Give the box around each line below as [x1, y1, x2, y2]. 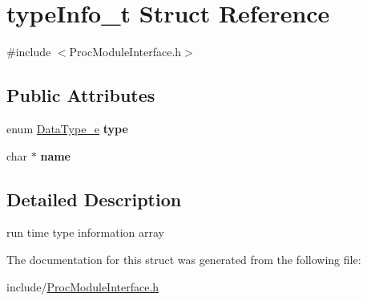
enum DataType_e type [6, 120, 128, 136]
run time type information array [6, 224, 164, 241]
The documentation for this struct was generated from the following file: [6, 250, 361, 267]
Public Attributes [6, 83, 155, 108]
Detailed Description [6, 186, 182, 211]
